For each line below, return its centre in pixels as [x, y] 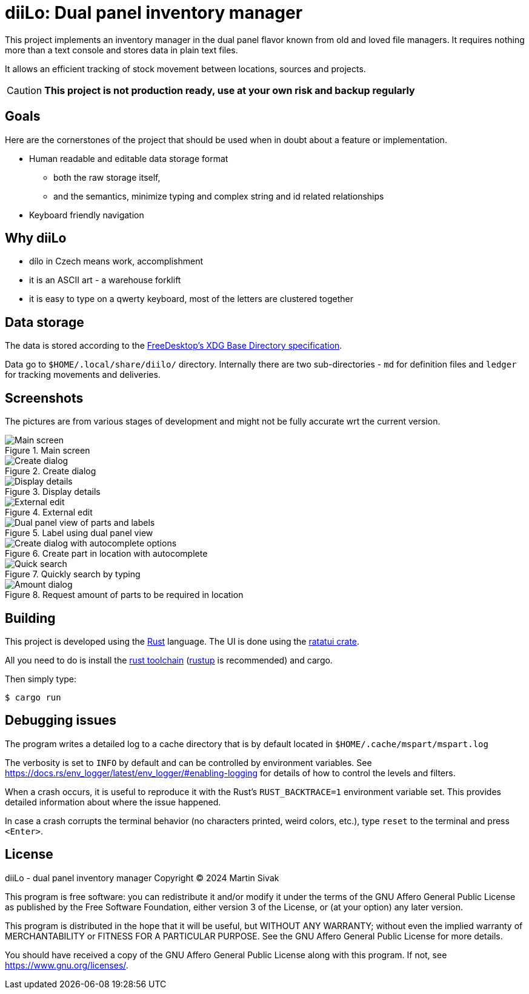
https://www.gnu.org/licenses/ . [67, 965]
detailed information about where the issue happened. [113, 802]
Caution [25, 90]
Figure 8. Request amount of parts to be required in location [124, 595]
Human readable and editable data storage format [129, 158]
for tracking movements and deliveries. [83, 375]
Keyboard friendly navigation [87, 215]
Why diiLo [36, 238]
